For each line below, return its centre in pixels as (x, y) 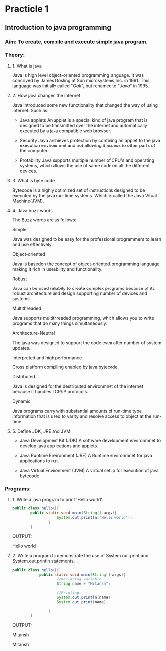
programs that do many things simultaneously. (60, 323)
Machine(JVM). (28, 201)
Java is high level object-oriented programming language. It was (78, 75)
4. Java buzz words (32, 210)
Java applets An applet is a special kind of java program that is (83, 120)
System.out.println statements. (44, 561)
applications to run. (39, 461)
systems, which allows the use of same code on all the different (85, 165)
